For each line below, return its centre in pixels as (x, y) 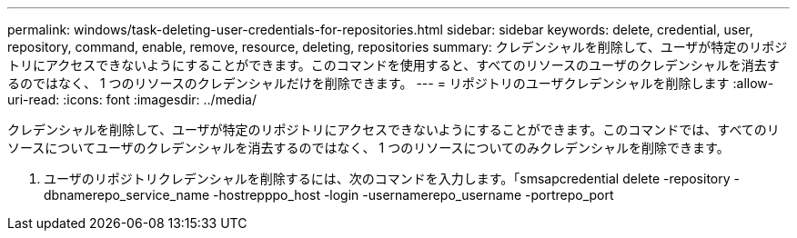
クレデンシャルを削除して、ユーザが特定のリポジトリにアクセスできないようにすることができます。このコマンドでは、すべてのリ (393, 129)
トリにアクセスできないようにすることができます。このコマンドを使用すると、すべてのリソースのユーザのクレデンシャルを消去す (393, 65)
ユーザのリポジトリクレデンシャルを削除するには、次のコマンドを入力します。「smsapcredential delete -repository (387, 178)
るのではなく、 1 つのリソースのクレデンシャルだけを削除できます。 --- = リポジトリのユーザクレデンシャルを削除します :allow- (391, 83)
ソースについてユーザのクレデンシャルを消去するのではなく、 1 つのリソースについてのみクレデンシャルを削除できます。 (368, 148)
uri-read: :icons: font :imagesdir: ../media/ (132, 99)
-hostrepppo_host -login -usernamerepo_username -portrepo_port (414, 195)
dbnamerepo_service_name (127, 195)
